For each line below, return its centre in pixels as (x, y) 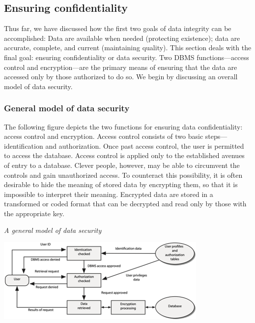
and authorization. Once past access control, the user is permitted (145, 145)
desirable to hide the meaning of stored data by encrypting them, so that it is (121, 184)
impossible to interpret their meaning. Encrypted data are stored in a (109, 194)
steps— (216, 136)
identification (24, 145)
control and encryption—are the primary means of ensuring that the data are (121, 67)
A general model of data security (53, 230)
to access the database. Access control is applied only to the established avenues (124, 155)
